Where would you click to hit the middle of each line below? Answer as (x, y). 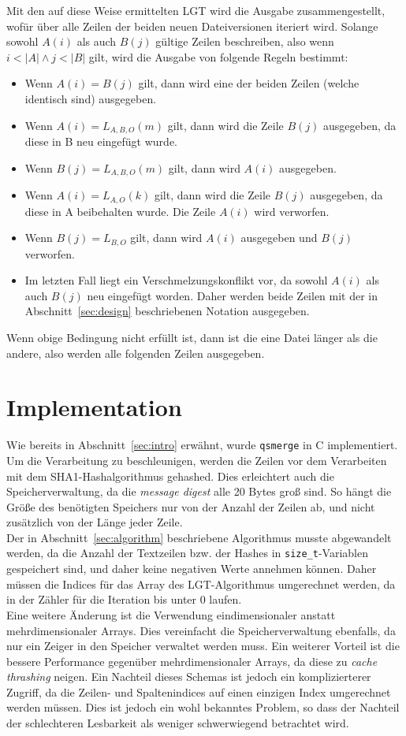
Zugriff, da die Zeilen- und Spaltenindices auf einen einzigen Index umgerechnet (199, 691)
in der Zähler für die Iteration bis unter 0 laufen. (124, 599)
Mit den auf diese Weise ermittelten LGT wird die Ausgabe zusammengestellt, (196, 10)
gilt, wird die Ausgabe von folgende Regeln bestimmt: (218, 56)
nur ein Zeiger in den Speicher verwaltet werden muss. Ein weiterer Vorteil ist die (203, 646)
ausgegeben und (279, 238)
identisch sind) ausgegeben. (91, 98)
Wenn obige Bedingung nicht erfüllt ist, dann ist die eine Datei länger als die (192, 337)
